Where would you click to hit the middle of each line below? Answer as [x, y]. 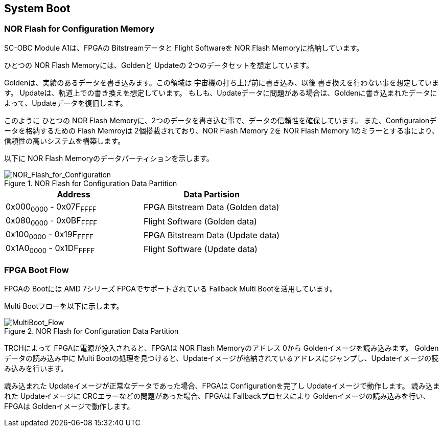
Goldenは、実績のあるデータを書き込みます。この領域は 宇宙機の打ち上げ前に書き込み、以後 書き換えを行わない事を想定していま [222, 82]
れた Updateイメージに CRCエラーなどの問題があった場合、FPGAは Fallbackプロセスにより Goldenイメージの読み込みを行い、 [217, 396]
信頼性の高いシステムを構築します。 [65, 141]
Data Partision [212, 194]
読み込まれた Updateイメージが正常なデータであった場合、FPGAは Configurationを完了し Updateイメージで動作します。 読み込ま [222, 386]
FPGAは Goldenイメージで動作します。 [69, 406]
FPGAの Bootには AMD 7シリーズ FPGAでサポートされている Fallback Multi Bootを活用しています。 [171, 289]
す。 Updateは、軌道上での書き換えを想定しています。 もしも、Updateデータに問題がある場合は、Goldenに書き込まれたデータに [221, 93]
